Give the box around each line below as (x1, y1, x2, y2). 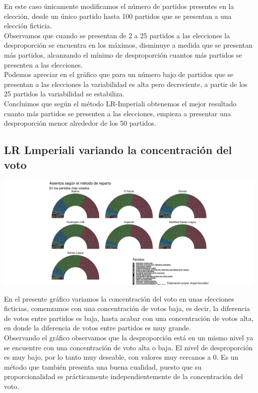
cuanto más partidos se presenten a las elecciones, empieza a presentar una (4, 108, 231, 118)
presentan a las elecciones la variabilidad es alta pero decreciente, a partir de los (4, 79, 248, 89)
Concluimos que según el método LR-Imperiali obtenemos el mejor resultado (4, 98, 237, 108)
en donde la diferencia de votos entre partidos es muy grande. (4, 322, 191, 333)
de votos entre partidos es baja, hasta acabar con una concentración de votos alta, (4, 313, 254, 323)
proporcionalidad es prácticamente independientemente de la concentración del (4, 371, 243, 382)
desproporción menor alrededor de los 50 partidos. (4, 118, 156, 128)
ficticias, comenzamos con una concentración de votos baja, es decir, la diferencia (4, 303, 250, 314)
